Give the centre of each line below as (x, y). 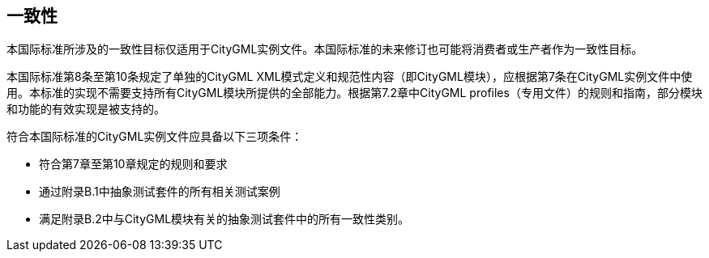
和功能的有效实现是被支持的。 (86, 109)
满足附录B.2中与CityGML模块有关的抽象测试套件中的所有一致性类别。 (224, 219)
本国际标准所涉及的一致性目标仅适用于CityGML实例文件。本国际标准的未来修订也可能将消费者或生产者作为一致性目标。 (325, 49)
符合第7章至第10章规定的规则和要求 (133, 164)
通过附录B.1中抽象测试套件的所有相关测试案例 (160, 192)
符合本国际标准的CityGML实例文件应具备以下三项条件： (155, 137)
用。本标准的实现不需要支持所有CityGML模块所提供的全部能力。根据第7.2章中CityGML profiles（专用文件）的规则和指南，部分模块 (354, 93)
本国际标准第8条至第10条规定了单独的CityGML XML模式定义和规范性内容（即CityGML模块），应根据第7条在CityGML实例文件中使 (350, 77)
